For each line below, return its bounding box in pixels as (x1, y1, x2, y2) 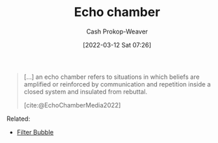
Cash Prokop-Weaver (86, 27, 149, 36)
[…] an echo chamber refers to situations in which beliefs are (23, 73, 200, 81)
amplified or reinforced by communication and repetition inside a (23, 80, 211, 88)
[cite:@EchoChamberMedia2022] (23, 100, 121, 109)
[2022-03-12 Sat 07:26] (83, 40, 151, 49)
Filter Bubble (16, 128, 54, 136)
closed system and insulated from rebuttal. (23, 87, 148, 96)
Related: (6, 114, 31, 123)
